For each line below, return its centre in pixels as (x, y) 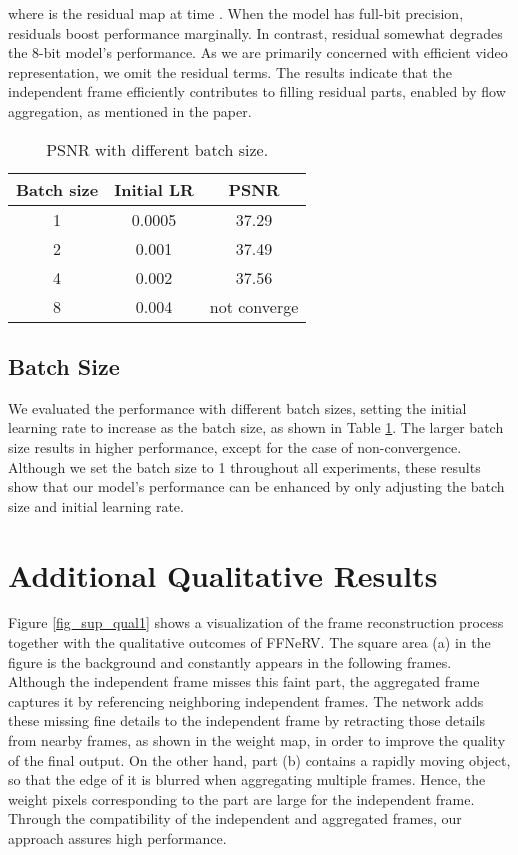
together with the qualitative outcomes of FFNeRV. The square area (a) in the (249, 642)
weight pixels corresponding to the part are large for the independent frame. (241, 798)
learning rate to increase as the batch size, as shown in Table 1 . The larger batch (256, 427)
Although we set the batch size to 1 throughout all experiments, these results (244, 466)
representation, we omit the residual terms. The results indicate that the (230, 71)
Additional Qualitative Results (223, 574)
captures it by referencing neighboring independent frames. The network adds (246, 700)
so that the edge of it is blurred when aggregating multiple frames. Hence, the (247, 779)
